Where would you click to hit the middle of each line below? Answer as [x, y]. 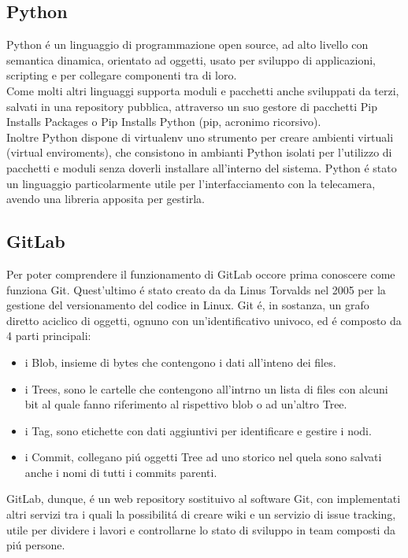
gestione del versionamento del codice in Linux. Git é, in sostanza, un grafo [188, 305]
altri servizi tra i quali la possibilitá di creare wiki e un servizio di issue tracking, [201, 514]
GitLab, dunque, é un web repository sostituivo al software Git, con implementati [204, 499]
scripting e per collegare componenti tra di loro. [122, 75]
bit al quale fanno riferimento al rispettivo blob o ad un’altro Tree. [186, 404]
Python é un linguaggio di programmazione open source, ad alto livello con [187, 44]
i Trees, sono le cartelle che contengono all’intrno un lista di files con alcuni [206, 388]
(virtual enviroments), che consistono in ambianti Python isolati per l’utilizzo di [199, 152]
